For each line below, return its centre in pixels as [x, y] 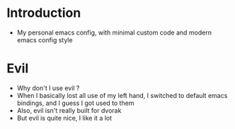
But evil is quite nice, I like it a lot [64, 118]
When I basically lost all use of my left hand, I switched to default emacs [122, 95]
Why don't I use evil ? [48, 88]
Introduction [44, 13]
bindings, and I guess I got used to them [75, 103]
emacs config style [45, 39]
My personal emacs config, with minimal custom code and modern [114, 32]
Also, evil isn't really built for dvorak [69, 110]
